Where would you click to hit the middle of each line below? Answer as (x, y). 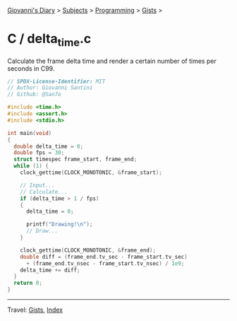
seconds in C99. (31, 68)
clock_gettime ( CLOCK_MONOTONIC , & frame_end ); (88, 250)
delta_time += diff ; (50, 270)
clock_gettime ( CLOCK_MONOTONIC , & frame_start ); (91, 173)
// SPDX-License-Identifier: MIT (56, 81)
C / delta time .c (49, 40)
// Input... (37, 185)
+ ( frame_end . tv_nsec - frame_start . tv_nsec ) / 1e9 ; (105, 263)
